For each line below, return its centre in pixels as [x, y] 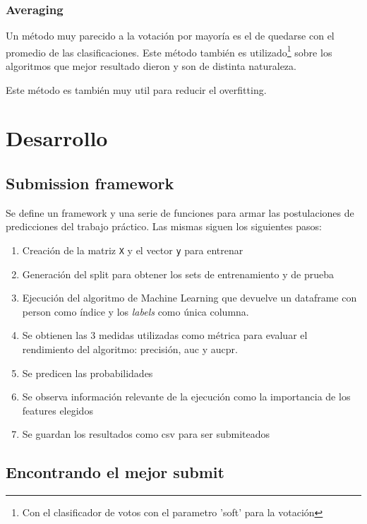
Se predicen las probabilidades [88, 373]
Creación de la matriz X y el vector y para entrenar [133, 250]
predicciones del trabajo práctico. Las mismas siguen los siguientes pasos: [164, 226]
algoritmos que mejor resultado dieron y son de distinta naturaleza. [151, 66]
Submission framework [90, 183]
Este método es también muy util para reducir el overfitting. [136, 89]
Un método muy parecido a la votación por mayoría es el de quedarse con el [170, 36]
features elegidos [58, 410]
